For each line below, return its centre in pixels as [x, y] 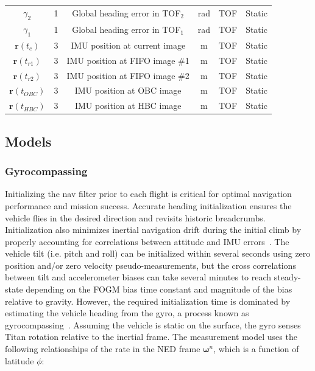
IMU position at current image [128, 45]
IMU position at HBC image [128, 106]
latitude [19, 360]
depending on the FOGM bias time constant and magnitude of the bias [159, 289]
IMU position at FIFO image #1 [128, 60]
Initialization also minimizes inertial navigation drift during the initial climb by [153, 230]
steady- [287, 277]
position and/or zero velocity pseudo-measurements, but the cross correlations [150, 265]
